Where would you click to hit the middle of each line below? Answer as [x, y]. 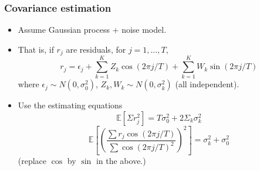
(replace [32, 160]
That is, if [36, 49]
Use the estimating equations [70, 105]
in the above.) [121, 160]
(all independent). [207, 84]
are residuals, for [96, 49]
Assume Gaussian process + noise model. [92, 30]
